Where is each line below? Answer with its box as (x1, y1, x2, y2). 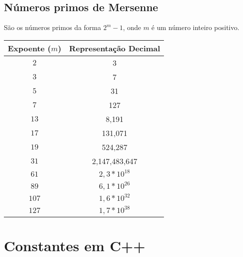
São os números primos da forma (4, 22, 101, 32)
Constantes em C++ (4, 235, 146, 255)
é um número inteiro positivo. (151, 22, 240, 32)
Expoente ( (8, 42, 51, 54)
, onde (123, 22, 141, 32)
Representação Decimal (69, 42, 161, 54)
